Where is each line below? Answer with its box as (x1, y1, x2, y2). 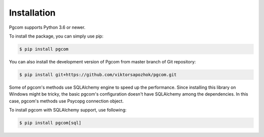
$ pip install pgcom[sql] (19, 120, 82, 126)
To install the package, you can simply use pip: (9, 33, 104, 39)
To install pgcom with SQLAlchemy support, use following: (9, 107, 127, 113)
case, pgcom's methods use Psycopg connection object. (9, 98, 124, 104)
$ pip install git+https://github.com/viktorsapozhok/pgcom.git (19, 72, 177, 78)
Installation (9, 7, 56, 18)
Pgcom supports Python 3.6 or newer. (9, 24, 86, 30)
